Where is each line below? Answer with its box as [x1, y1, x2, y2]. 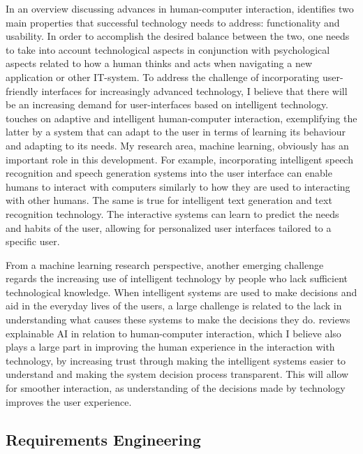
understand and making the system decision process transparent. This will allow [6, 367, 349, 381]
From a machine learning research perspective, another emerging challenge [6, 257, 324, 272]
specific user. [6, 234, 60, 249]
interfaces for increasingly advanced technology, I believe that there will [41, 83, 348, 98]
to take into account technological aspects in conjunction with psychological [6, 42, 330, 57]
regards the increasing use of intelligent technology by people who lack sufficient [6, 271, 348, 286]
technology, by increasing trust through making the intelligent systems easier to [6, 353, 346, 367]
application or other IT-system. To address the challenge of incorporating [6, 69, 320, 84]
